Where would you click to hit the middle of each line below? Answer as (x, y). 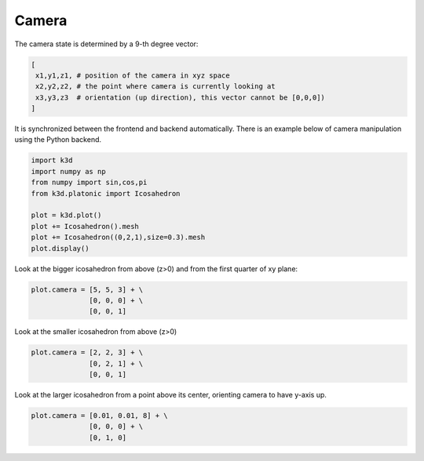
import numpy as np (68, 171)
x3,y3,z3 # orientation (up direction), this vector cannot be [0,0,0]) (181, 97)
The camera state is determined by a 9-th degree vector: (106, 44)
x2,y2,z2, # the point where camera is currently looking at (155, 87)
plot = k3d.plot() (66, 215)
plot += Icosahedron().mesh (85, 226)
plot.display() (60, 248)
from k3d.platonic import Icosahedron (106, 193)
